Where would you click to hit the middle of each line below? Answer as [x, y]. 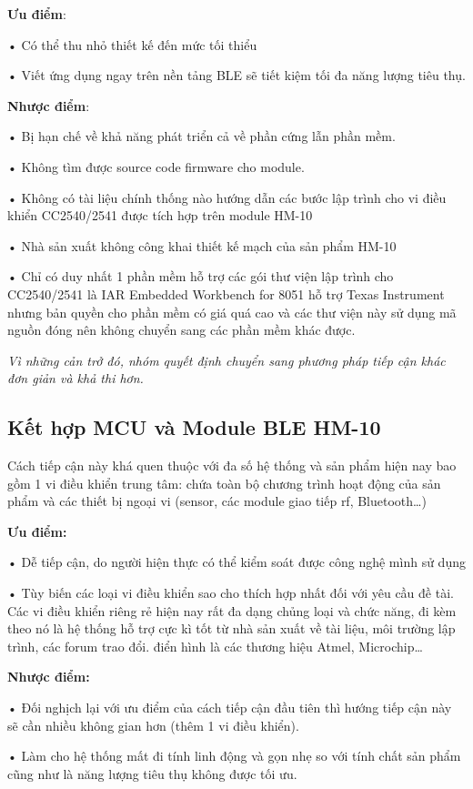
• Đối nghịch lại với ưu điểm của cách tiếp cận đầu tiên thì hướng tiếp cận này [230, 708]
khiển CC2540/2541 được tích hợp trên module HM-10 [160, 215]
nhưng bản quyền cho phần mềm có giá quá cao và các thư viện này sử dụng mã [232, 312]
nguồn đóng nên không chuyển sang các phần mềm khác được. [181, 330]
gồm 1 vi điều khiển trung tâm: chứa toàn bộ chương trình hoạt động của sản [224, 483]
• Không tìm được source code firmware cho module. [156, 166]
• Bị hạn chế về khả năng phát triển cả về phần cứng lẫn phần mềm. [201, 136]
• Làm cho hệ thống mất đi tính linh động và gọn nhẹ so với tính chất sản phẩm [234, 756]
